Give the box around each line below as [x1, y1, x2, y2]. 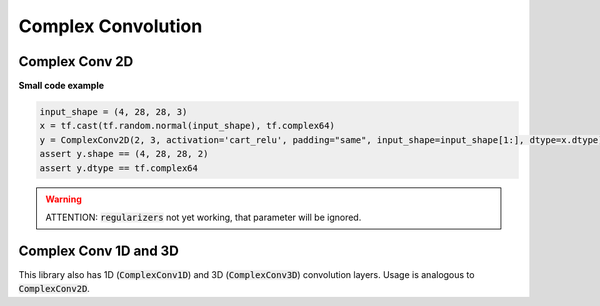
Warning [45, 193, 82, 205]
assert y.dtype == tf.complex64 [39, 162, 199, 174]
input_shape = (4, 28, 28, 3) [39, 106, 188, 118]
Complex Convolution [18, 15, 203, 37]
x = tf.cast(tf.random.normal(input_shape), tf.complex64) [39, 120, 335, 132]
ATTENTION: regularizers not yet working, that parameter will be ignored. [45, 211, 362, 223]
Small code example [18, 80, 105, 92]
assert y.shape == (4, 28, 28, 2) [39, 148, 209, 160]
